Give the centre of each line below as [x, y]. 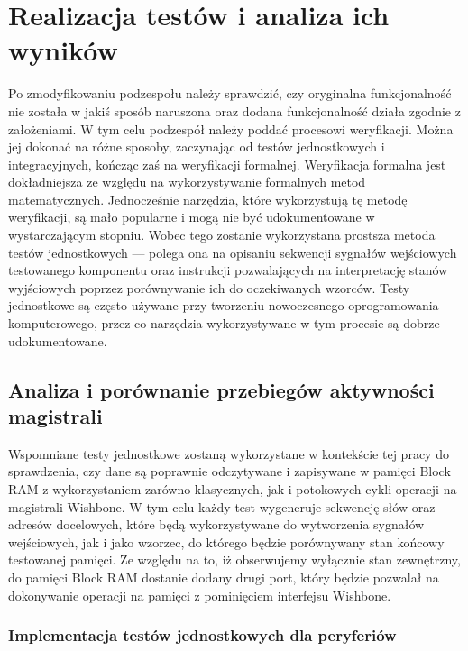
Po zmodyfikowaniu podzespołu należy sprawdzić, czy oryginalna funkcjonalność [230, 93]
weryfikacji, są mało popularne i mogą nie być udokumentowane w [192, 217]
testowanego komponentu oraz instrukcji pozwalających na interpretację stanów [228, 270]
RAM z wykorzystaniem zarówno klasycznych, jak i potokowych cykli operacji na [233, 489]
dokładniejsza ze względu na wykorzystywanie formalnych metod [187, 182]
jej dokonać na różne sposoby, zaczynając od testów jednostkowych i [197, 147]
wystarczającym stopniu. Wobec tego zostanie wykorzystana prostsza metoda [222, 235]
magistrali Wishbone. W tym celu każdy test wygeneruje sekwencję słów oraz [222, 506]
